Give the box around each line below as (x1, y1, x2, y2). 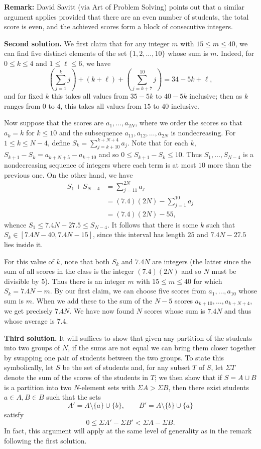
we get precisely (4, 306, 53, 316)
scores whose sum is (144, 306, 205, 316)
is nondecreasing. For (171, 127, 236, 138)
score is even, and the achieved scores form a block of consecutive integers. (4, 21, 233, 32)
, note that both (60, 256, 110, 266)
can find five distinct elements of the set (4, 48, 127, 58)
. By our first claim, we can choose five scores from (50, 285, 206, 296)
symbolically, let (4, 362, 54, 372)
